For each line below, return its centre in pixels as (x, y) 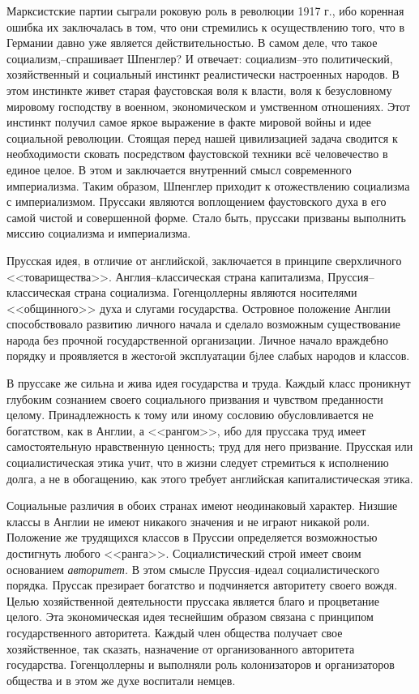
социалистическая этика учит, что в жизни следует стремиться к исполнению (198, 463)
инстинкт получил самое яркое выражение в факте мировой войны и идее (189, 122)
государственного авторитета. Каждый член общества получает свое (175, 632)
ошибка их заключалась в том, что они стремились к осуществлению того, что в (206, 26)
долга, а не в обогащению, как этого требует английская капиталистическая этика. (210, 478)
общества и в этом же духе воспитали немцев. (121, 680)
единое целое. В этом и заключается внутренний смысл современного (179, 169)
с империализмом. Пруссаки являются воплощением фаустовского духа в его (197, 201)
